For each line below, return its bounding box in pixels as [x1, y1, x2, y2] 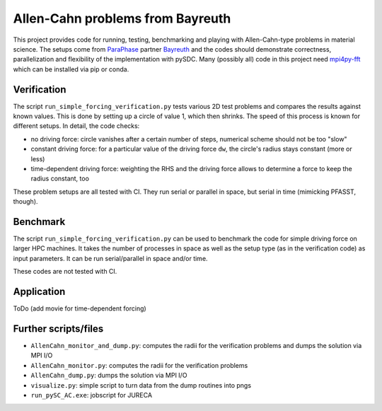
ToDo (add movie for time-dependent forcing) [13, 304, 146, 313]
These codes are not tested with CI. [13, 267, 117, 276]
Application [13, 286, 66, 298]
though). [13, 197, 38, 206]
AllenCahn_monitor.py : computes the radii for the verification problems [30, 361, 248, 369]
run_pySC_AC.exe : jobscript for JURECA [30, 390, 152, 399]
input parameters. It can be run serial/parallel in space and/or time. [13, 254, 208, 262]
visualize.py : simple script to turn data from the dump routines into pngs [30, 381, 251, 389]
